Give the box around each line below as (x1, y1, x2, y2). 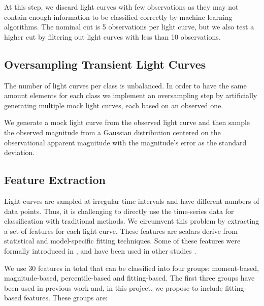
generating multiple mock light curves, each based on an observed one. (4, 100, 223, 110)
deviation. (4, 147, 35, 158)
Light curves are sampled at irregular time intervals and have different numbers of (4, 195, 259, 206)
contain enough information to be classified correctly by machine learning (4, 11, 233, 22)
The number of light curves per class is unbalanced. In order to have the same (4, 80, 247, 90)
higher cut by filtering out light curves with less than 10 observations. (4, 31, 221, 42)
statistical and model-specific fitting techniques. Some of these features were (4, 235, 241, 246)
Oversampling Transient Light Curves (4, 56, 206, 72)
